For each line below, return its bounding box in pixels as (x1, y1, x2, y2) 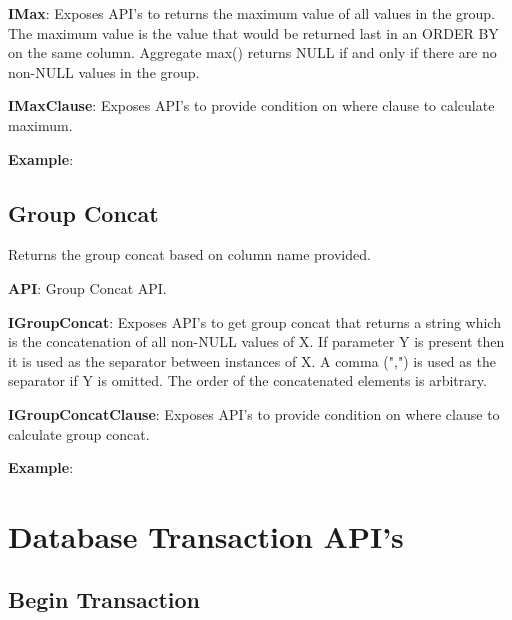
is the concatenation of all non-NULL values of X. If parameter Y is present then (8, 331, 505, 352)
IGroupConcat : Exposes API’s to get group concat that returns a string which (8, 311, 501, 332)
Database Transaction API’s (8, 515, 404, 556)
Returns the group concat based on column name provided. (8, 244, 371, 265)
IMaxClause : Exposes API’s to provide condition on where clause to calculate (8, 95, 495, 116)
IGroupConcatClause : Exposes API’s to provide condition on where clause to (8, 403, 500, 424)
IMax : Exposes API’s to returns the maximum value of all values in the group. (8, 3, 495, 23)
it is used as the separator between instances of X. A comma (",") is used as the (8, 350, 496, 371)
